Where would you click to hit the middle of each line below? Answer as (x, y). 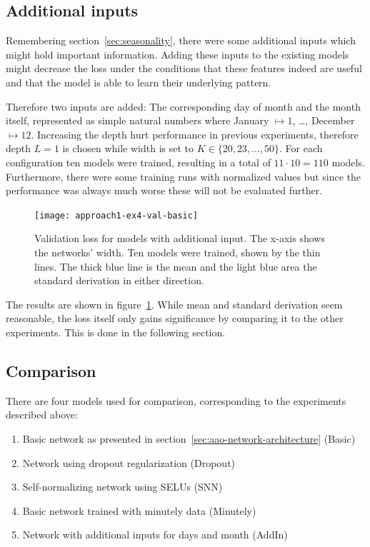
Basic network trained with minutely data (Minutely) (139, 510)
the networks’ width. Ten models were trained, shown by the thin (177, 252)
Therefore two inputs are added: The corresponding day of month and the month (183, 106)
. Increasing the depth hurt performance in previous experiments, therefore (195, 134)
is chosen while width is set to (128, 148)
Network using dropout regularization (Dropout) (129, 462)
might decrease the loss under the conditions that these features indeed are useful (184, 68)
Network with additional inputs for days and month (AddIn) (155, 535)
